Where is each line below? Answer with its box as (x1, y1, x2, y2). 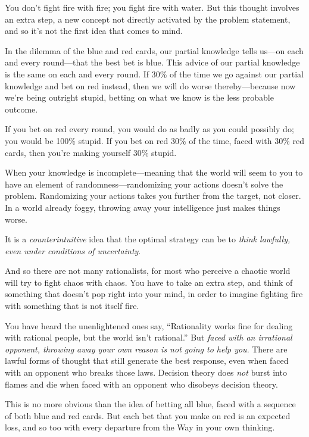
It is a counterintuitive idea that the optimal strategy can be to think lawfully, (5, 233, 291, 245)
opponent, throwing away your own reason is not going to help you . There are (5, 342, 288, 355)
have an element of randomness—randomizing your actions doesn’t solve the (5, 177, 283, 190)
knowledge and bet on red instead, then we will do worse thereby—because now (5, 79, 296, 92)
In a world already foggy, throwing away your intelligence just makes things (5, 201, 280, 213)
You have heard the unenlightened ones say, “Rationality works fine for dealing (5, 319, 293, 332)
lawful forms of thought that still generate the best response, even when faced (5, 354, 289, 367)
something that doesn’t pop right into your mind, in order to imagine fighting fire (5, 288, 303, 300)
